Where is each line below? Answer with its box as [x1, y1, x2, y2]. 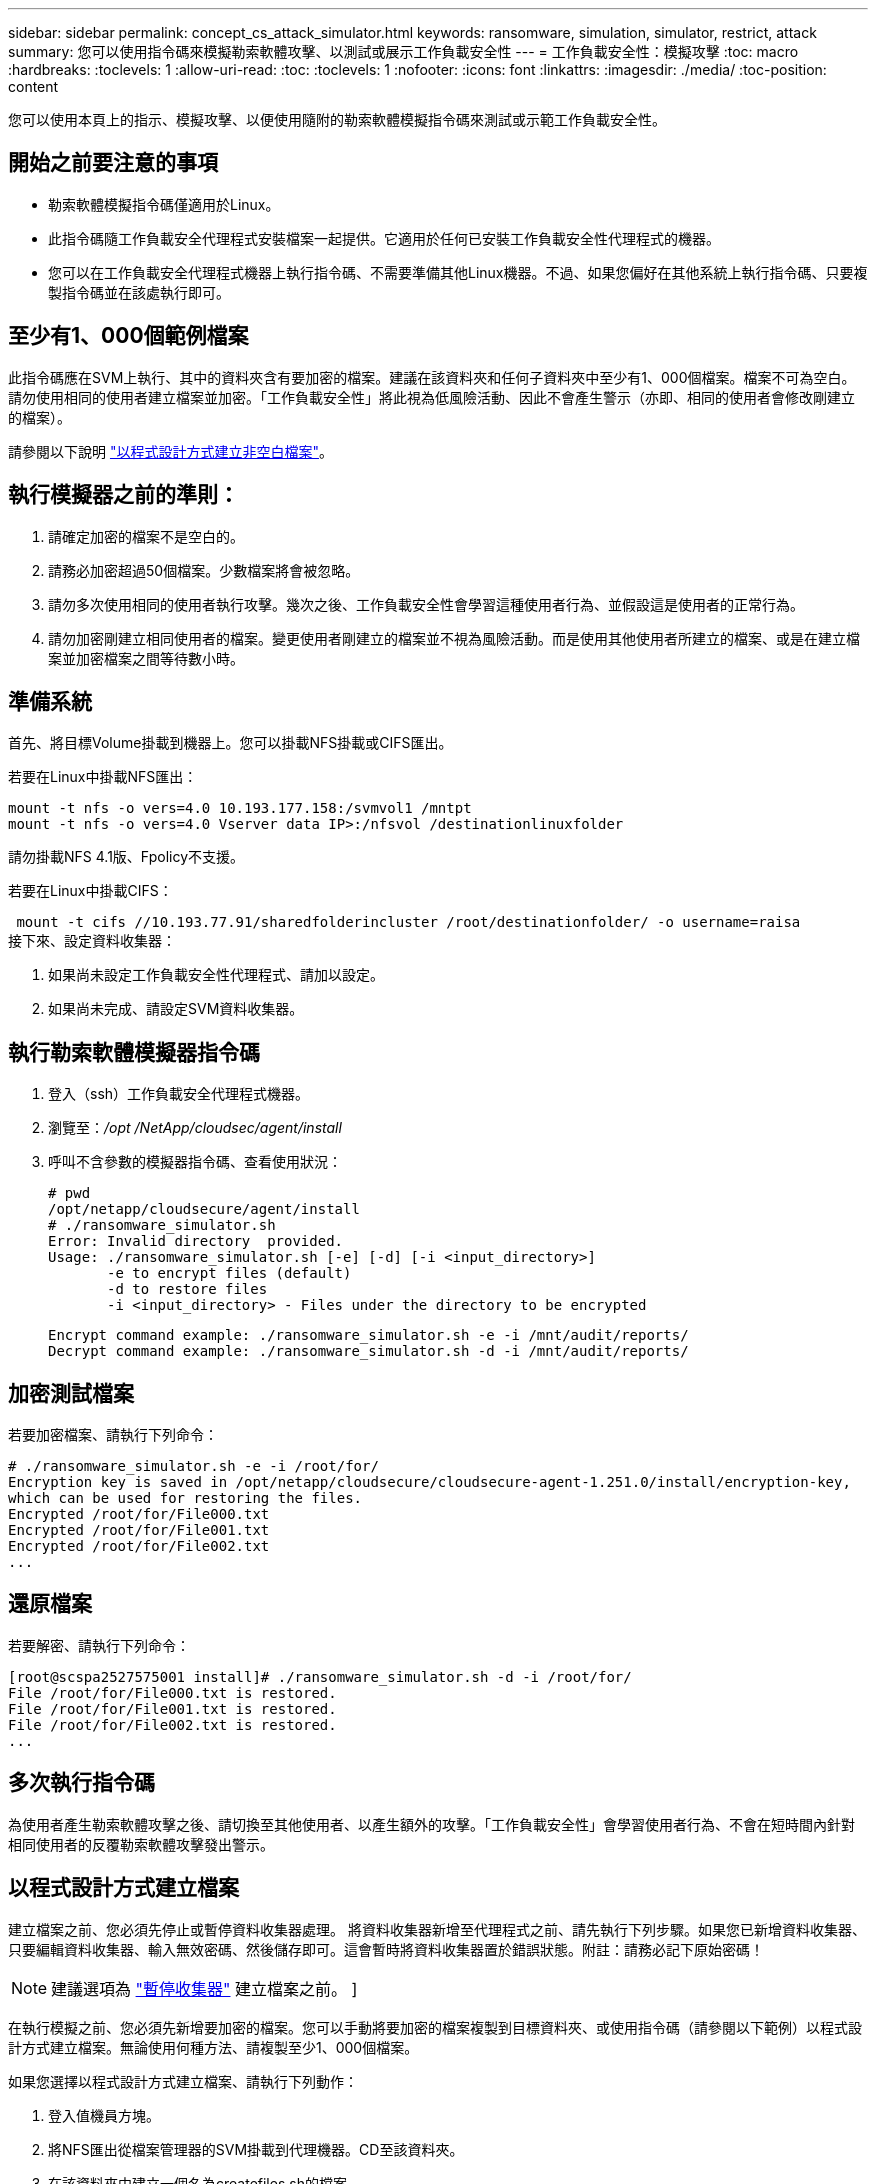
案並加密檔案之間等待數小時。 [48, 649, 244, 667]
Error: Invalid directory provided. [48, 1233, 344, 1250]
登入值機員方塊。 [48, 2106, 160, 2124]
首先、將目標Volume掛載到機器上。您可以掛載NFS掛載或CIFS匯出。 [8, 734, 453, 752]
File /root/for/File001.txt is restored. [8, 1700, 337, 1717]
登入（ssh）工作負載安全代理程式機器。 [48, 1085, 310, 1103]
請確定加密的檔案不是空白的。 [48, 527, 244, 545]
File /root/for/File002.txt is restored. [8, 1716, 337, 1733]
